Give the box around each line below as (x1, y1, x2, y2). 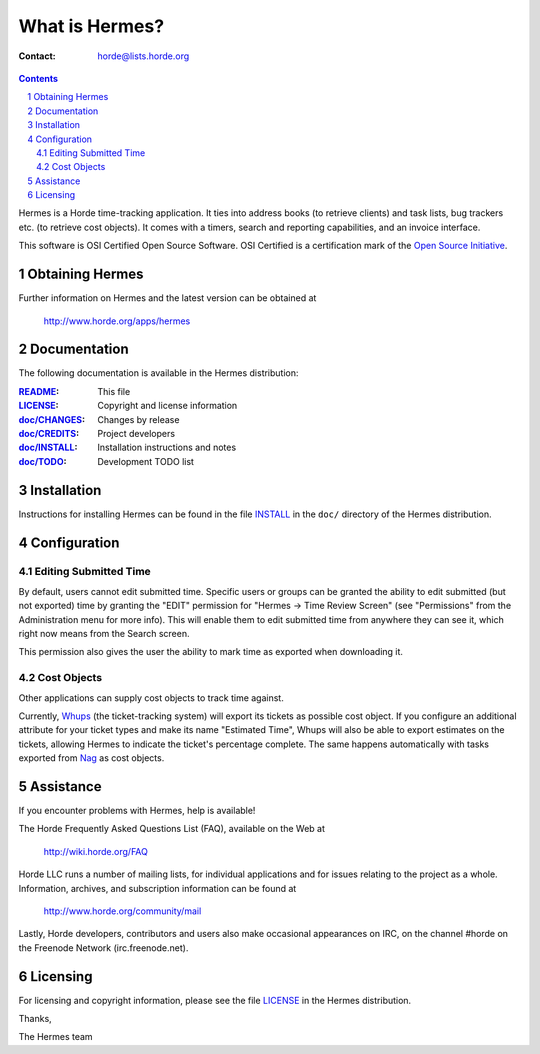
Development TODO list (97, 455, 195, 467)
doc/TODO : (18, 455, 67, 467)
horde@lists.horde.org (97, 50, 190, 62)
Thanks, (18, 1013, 52, 1025)
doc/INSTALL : (18, 441, 78, 454)
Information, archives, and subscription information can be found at (18, 882, 297, 894)
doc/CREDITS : (18, 428, 80, 439)
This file (97, 385, 131, 397)
